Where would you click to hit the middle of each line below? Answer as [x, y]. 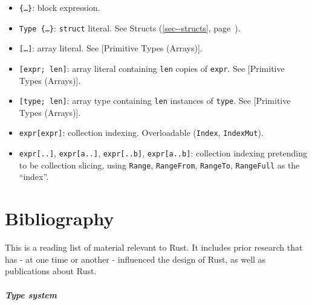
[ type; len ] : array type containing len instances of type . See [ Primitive [155, 101]
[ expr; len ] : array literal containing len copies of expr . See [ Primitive [152, 68]
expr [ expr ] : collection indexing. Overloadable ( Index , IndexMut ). [141, 133]
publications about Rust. [51, 271]
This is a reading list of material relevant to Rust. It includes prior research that [154, 247]
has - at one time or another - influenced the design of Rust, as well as [135, 259]
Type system [31, 294]
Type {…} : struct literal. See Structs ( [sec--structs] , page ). [130, 27]
